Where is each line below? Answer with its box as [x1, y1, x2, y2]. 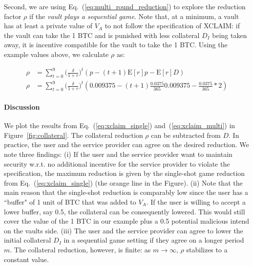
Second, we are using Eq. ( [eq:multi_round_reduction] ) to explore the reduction [4, 1, 246, 11]
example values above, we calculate [4, 49, 109, 59]
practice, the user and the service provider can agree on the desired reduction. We [4, 139, 249, 150]
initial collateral [4, 235, 51, 245]
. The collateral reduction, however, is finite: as [10, 244, 151, 254]
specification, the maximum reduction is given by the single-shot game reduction [4, 168, 245, 178]
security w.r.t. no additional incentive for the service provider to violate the [4, 158, 230, 169]
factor [4, 11, 21, 21]
